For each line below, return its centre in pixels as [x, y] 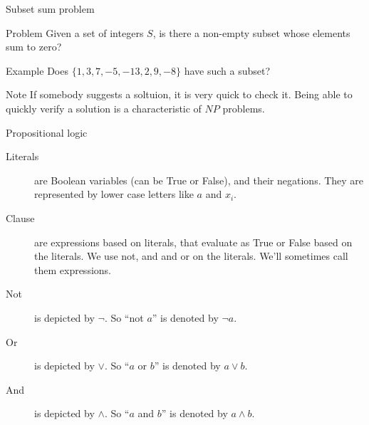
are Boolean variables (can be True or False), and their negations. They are [199, 180]
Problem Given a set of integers [75, 32]
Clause [20, 217]
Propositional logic [47, 132]
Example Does [37, 70]
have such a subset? [227, 70]
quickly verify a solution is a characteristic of [104, 108]
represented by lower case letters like [114, 194]
